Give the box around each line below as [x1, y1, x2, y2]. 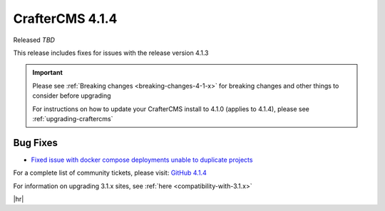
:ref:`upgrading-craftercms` [32, 114, 113, 123]
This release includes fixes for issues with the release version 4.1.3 [13, 48, 210, 57]
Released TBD [13, 36, 55, 44]
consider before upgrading [32, 91, 111, 100]
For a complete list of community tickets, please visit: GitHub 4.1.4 [13, 168, 207, 177]
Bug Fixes [13, 136, 58, 149]
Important [32, 68, 63, 77]
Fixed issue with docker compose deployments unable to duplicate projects [31, 155, 253, 164]
